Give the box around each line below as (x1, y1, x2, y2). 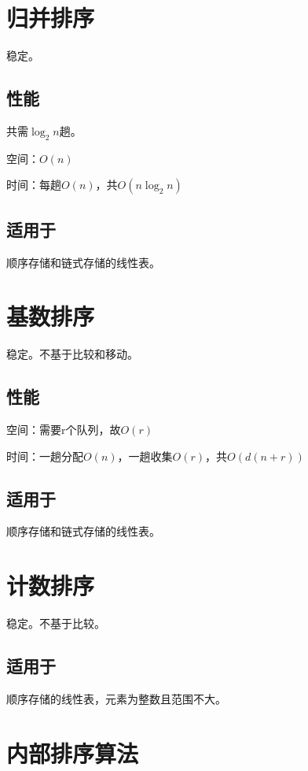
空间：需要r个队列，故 (6, 421, 121, 438)
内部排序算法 (6, 736, 139, 769)
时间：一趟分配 (6, 447, 83, 464)
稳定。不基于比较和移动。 (6, 346, 138, 362)
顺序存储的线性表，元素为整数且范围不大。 (6, 690, 226, 706)
